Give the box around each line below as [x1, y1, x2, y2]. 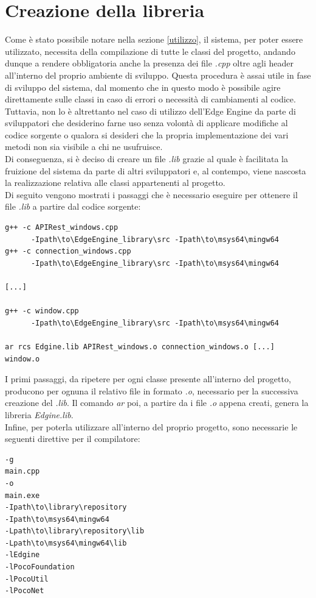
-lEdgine [5, 550, 40, 560]
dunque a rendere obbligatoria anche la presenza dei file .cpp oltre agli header [5, 57, 294, 69]
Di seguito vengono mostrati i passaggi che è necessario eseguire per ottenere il [5, 188, 298, 201]
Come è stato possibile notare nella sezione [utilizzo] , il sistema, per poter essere [5, 33, 303, 46]
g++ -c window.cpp [5, 307, 79, 316]
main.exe [5, 491, 40, 500]
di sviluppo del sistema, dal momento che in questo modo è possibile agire [5, 80, 281, 93]
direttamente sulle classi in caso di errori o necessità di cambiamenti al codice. [5, 93, 296, 105]
